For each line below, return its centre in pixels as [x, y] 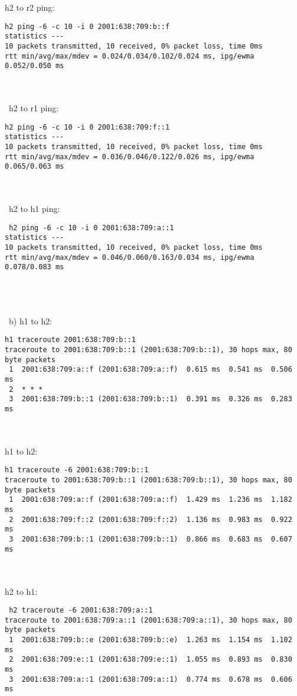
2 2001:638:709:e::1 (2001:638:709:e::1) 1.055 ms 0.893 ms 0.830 [151, 660]
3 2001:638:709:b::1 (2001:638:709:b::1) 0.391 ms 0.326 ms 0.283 [151, 399]
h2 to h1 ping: [34, 209]
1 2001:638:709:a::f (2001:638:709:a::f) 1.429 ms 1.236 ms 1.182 [151, 500]
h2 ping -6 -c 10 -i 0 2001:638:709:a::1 [92, 228]
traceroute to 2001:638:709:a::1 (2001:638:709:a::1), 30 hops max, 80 [148, 620]
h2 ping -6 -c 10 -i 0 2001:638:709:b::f [87, 26]
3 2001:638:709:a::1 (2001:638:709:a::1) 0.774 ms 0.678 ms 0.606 [151, 679]
